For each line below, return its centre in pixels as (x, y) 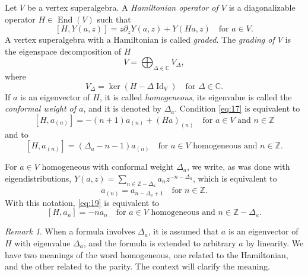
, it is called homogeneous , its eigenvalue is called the (196, 96)
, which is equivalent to (235, 178)
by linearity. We (275, 242)
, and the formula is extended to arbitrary (160, 242)
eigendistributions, (38, 178)
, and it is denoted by (122, 108)
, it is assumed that (183, 231)
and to (17, 134)
